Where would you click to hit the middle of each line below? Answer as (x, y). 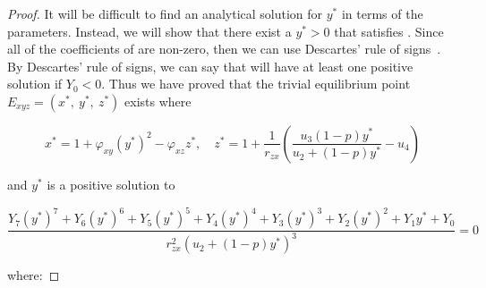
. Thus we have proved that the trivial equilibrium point (256, 84)
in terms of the (382, 13)
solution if (35, 84)
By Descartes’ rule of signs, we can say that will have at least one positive (210, 66)
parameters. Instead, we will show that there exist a (149, 31)
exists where (158, 101)
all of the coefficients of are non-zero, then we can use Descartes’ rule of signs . (224, 49)
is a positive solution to (111, 184)
